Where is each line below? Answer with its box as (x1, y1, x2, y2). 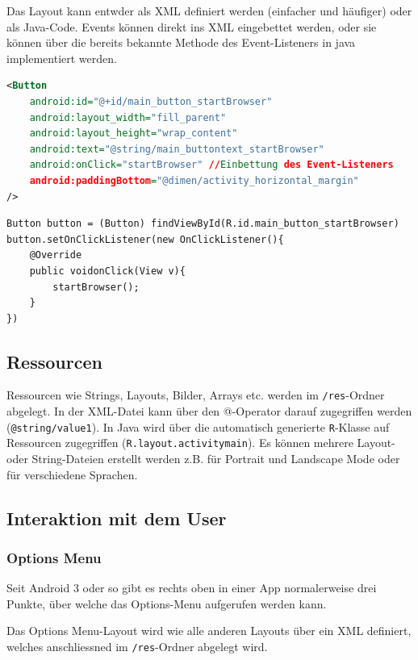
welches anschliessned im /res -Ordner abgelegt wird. (6, 638, 268, 655)
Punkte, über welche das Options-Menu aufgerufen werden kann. (6, 595, 327, 612)
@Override (29, 249, 82, 261)
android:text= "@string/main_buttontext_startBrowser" (29, 143, 324, 155)
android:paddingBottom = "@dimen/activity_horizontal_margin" (29, 174, 359, 186)
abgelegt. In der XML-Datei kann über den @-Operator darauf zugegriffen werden (6, 403, 412, 420)
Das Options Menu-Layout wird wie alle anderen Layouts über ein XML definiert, (6, 622, 412, 639)
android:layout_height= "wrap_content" (29, 127, 238, 140)
